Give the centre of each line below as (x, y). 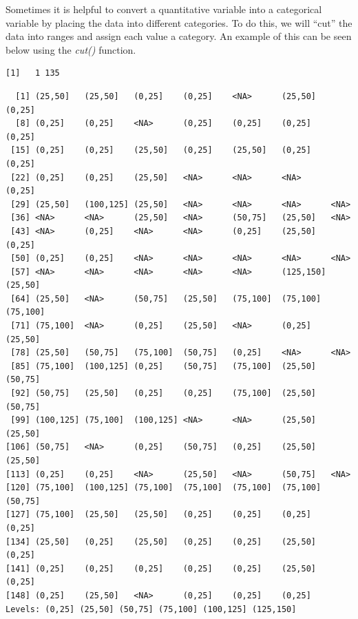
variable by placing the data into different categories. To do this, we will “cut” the (179, 22)
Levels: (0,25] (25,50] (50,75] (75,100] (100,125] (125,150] (151, 609)
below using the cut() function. (71, 49)
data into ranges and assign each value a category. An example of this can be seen (179, 36)
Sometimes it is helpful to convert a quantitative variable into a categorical (164, 9)
